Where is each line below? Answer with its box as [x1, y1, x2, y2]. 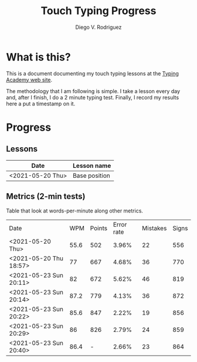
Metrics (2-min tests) [6, 191, 86, 201]
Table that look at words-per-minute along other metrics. [6, 207, 144, 214]
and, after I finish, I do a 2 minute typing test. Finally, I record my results [6, 94, 179, 101]
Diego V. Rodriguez [75, 24, 122, 31]
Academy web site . [6, 76, 53, 83]
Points [90, 224, 107, 232]
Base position [73, 171, 110, 180]
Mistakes [141, 224, 167, 232]
